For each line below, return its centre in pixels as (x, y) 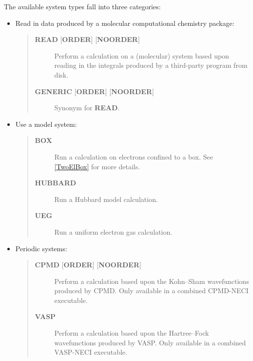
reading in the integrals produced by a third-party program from (151, 65)
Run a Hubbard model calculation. (106, 199)
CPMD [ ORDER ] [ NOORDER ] (88, 265)
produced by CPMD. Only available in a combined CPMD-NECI (151, 291)
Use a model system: (46, 124)
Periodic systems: (41, 248)
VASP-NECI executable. (91, 352)
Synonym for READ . (87, 108)
